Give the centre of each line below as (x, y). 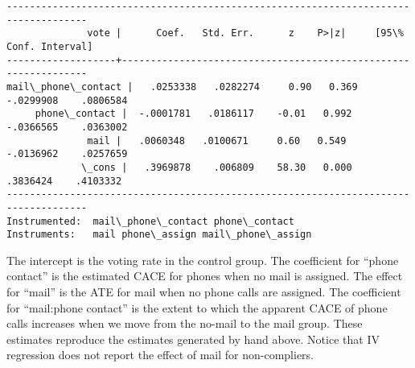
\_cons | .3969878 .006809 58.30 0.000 (217, 167)
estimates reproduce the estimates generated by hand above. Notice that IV (193, 339)
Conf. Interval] (50, 46)
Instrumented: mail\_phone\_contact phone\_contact (150, 221)
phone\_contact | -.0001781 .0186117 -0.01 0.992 (193, 114)
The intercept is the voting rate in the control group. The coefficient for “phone (203, 260)
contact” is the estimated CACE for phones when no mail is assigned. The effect (205, 276)
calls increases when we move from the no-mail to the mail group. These (185, 323)
